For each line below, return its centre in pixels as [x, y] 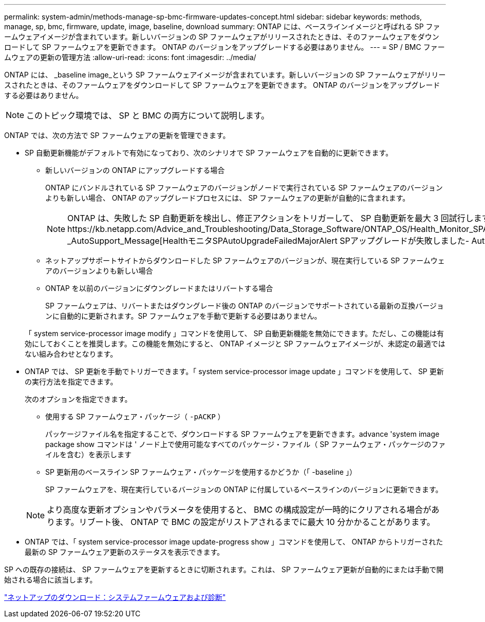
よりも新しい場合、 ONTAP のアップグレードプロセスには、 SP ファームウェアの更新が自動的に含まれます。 [228, 198]
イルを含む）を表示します [88, 454]
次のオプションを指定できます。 [78, 399]
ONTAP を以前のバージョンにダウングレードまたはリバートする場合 [159, 288]
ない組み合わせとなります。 [71, 354]
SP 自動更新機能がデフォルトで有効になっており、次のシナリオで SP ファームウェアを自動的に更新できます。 [209, 153]
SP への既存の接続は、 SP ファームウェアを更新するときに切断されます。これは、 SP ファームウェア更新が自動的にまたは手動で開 [224, 569]
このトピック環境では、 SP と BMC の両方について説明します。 [148, 115]
